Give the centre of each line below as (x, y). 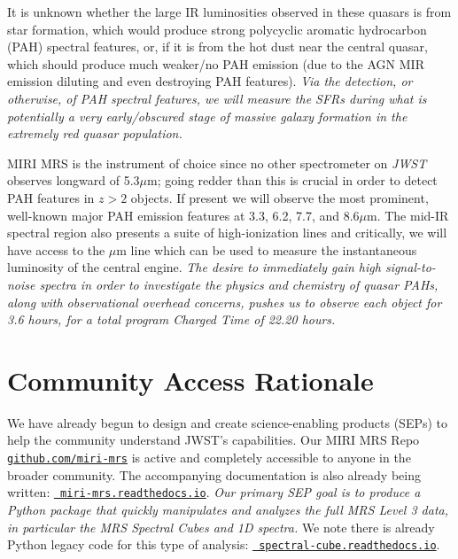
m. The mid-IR (408, 215)
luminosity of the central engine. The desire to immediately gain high (194, 267)
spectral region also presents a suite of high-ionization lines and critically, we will (227, 233)
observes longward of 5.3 (74, 180)
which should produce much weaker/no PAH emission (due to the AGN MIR (216, 63)
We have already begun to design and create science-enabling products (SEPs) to (228, 422)
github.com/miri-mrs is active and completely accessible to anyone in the (209, 457)
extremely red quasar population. (95, 133)
